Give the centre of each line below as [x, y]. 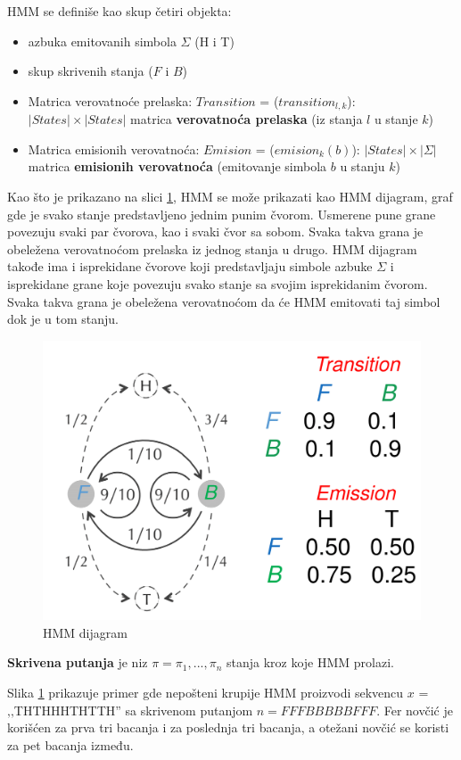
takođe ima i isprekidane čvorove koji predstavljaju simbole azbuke [190, 266]
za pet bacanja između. [70, 744]
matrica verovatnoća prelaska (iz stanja [247, 119]
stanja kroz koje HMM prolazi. [310, 662]
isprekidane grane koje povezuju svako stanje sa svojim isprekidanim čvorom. [218, 283]
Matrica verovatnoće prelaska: [110, 100]
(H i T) [214, 41]
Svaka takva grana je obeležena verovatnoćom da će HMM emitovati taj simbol [224, 301]
